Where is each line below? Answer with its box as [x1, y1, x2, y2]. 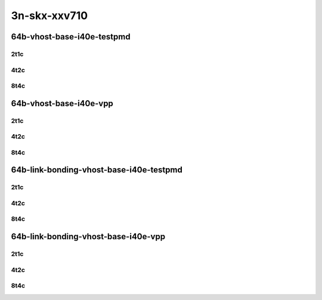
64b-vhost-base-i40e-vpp [11, 98, 113, 109]
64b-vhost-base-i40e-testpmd [11, 32, 131, 42]
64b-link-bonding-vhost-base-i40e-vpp [11, 231, 166, 242]
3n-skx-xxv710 [11, 9, 88, 22]
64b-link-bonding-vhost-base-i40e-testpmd [11, 165, 183, 175]
